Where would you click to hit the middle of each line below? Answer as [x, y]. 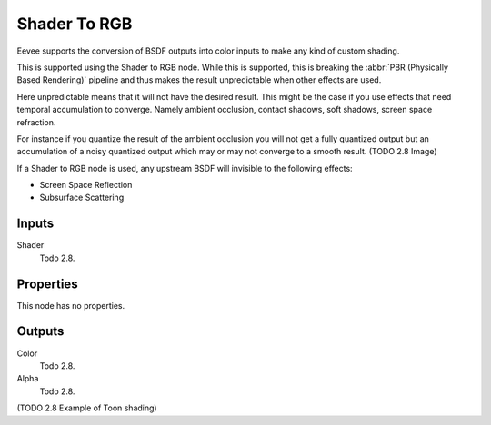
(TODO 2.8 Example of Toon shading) [87, 408]
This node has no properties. [71, 305]
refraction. [36, 122]
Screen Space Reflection [86, 185]
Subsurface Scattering [82, 198]
